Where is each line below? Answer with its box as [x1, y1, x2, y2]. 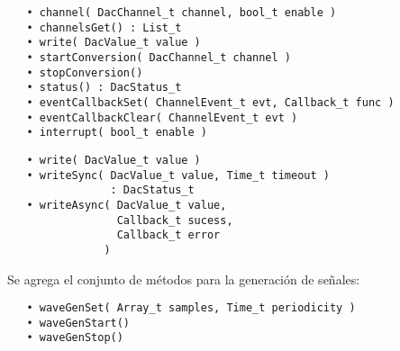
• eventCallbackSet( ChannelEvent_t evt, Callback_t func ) [26, 95, 395, 109]
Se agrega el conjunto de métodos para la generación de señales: [7, 269, 360, 288]
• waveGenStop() [26, 331, 123, 345]
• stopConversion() [26, 66, 143, 79]
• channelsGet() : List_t [26, 21, 182, 34]
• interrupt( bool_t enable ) [26, 126, 207, 139]
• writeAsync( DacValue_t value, [26, 198, 227, 211]
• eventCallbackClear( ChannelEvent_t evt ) [26, 111, 298, 124]
